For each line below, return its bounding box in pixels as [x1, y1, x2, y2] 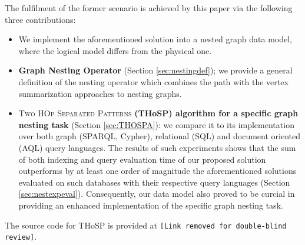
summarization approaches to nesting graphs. [18, 87, 182, 99]
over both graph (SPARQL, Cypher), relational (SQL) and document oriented [18, 130, 301, 142]
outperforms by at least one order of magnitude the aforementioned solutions [18, 165, 297, 177]
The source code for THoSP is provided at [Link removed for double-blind [5, 219, 287, 231]
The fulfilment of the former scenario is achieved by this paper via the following [5, 2, 293, 14]
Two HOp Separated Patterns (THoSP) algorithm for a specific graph [18, 107, 299, 119]
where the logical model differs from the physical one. [18, 44, 212, 56]
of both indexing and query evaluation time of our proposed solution [18, 153, 266, 165]
